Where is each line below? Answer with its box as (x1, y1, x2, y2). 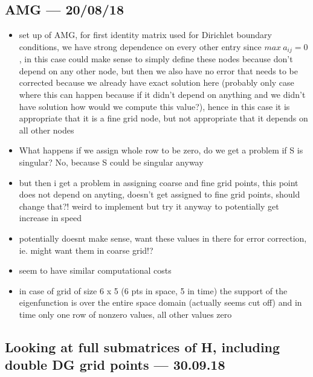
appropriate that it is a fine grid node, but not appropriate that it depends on (19, 112, 308, 124)
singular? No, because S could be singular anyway (19, 156, 204, 168)
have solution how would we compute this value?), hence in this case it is (19, 100, 290, 112)
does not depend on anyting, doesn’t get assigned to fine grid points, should (19, 188, 300, 201)
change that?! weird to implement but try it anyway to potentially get (19, 199, 279, 212)
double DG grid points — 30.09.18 (5, 355, 225, 374)
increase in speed (19, 211, 82, 224)
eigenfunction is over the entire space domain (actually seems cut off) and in (19, 296, 302, 309)
